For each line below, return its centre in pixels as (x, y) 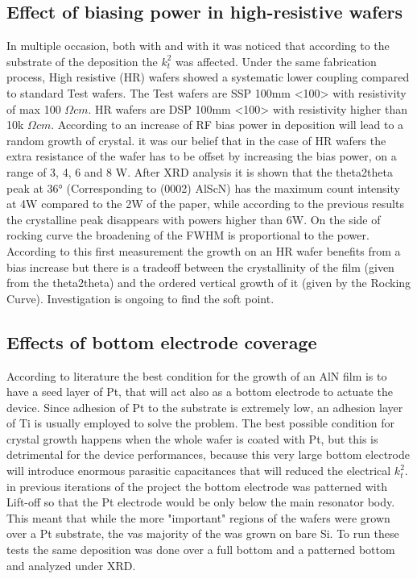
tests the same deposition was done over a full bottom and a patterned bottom (201, 550)
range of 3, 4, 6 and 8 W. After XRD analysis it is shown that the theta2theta (200, 171)
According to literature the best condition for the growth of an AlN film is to (197, 375)
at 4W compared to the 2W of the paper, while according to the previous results (205, 204)
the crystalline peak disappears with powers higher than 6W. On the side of (194, 219)
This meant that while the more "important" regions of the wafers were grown (198, 517)
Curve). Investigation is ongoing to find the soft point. (140, 298)
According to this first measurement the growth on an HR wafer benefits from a (204, 250)
